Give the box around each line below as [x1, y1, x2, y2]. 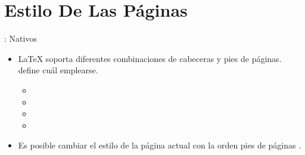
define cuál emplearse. [18, 64, 98, 76]
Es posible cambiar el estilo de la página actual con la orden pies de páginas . [18, 139, 301, 151]
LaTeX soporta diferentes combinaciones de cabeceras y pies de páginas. [18, 52, 282, 64]
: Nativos [4, 32, 37, 45]
